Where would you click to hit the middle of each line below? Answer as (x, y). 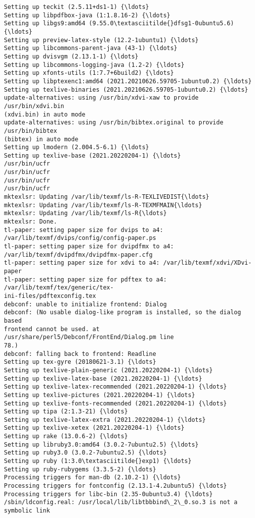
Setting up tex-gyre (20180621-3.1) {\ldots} (80, 362)
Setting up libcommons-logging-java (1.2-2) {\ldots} (94, 65)
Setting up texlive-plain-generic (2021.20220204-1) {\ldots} (108, 370)
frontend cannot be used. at (52, 329)
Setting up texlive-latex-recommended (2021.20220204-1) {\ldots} (116, 387)
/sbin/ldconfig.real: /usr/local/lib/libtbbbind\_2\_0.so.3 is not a (121, 502)
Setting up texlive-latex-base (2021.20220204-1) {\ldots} (103, 378)
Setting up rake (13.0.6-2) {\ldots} (66, 436)
